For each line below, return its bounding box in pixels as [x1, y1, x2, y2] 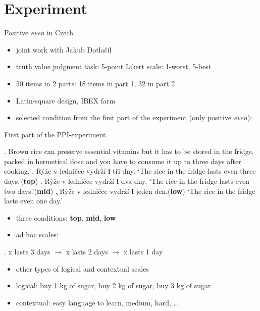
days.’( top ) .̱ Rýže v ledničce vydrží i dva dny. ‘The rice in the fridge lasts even [4, 176, 249, 186]
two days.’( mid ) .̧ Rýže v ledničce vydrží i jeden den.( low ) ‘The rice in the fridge [4, 185, 255, 196]
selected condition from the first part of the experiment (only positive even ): [16, 112, 252, 123]
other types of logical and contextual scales [16, 263, 149, 274]
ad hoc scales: [16, 229, 59, 240]
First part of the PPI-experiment [4, 129, 106, 139]
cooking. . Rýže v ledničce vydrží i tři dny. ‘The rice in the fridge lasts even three [4, 166, 256, 176]
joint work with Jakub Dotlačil [16, 44, 112, 55]
